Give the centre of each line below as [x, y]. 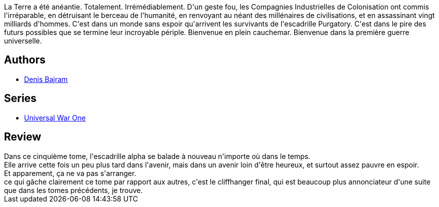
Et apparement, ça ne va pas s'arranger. [70, 173]
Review [23, 137]
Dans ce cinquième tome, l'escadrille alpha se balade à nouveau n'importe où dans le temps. [157, 156]
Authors [25, 60]
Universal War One [55, 117]
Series [20, 98]
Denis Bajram [46, 79]
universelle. [23, 41]
